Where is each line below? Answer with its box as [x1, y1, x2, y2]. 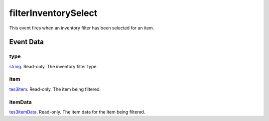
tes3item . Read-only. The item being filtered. [9, 86, 101, 92]
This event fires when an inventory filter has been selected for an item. [9, 25, 154, 31]
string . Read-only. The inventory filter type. [9, 63, 98, 69]
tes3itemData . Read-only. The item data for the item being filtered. [9, 109, 145, 115]
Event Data [9, 38, 44, 46]
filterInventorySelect [9, 7, 98, 18]
